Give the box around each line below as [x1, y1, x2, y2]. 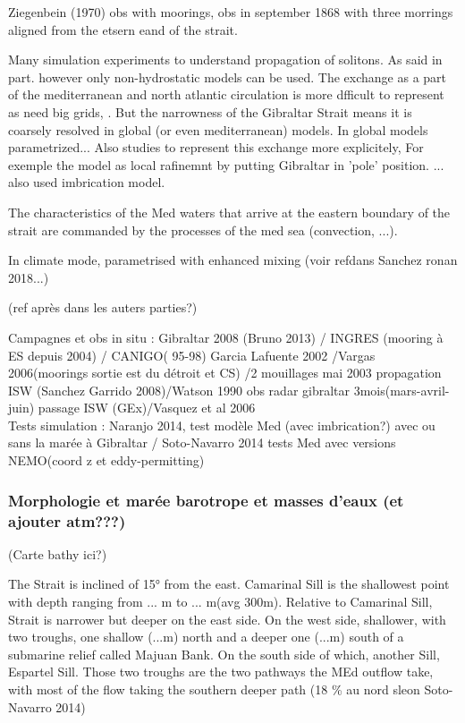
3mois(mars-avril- [353, 380, 450, 399]
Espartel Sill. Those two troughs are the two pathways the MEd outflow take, [8, 662, 434, 681]
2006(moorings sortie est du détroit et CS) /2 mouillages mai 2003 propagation [8, 363, 442, 382]
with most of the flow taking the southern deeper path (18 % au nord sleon [8, 679, 420, 698]
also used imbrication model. [8, 173, 165, 191]
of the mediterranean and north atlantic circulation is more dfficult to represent [8, 85, 444, 104]
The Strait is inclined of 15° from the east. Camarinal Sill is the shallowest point [8, 574, 450, 593]
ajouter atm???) [8, 509, 126, 532]
